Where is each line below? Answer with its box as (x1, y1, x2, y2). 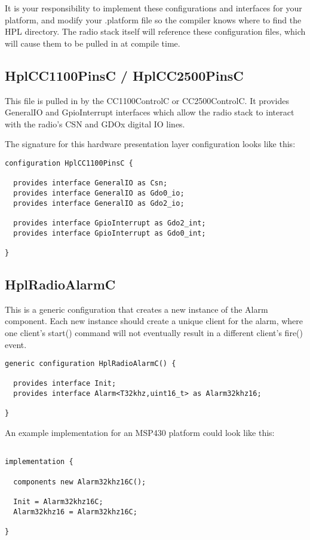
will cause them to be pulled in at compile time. (5, 36, 180, 49)
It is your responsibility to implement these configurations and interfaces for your (5, 2, 302, 14)
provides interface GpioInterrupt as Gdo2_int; (13, 218, 206, 227)
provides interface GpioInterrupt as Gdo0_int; (13, 228, 206, 237)
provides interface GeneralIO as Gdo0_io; (13, 188, 185, 197)
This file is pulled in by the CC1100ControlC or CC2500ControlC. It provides (5, 94, 289, 106)
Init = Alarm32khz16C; (13, 497, 103, 506)
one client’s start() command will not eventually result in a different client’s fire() (5, 326, 303, 338)
